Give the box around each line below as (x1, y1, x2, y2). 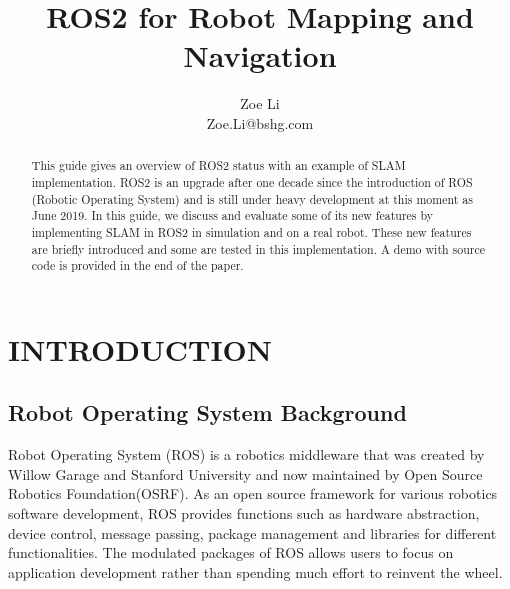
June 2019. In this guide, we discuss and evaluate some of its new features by (31, 207, 434, 224)
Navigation (183, 35, 337, 76)
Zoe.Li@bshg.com (206, 112, 314, 133)
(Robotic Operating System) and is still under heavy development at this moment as (31, 190, 473, 207)
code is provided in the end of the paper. (31, 257, 244, 274)
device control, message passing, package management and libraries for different (8, 522, 497, 543)
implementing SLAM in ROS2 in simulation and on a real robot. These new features (31, 223, 472, 240)
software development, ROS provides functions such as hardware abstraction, (8, 503, 480, 524)
